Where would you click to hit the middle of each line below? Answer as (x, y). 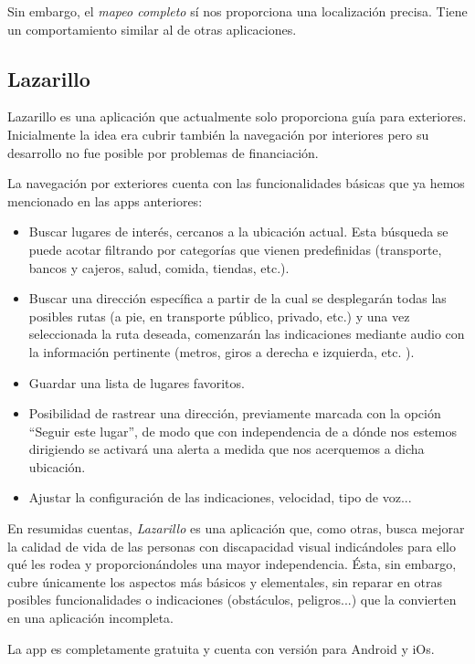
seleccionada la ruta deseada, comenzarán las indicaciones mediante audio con (247, 334)
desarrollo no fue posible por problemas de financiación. (163, 152)
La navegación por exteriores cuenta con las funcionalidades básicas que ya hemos (236, 183)
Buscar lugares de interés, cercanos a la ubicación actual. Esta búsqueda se (238, 232)
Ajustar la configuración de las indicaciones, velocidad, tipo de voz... (220, 497)
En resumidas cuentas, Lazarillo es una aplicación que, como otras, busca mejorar (236, 528)
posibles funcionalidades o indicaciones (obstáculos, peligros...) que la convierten (232, 600)
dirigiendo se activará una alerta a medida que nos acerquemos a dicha (227, 449)
